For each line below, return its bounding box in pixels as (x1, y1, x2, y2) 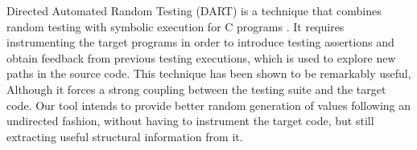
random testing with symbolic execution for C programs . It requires (6, 18, 345, 34)
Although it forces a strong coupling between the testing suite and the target (6, 80, 386, 97)
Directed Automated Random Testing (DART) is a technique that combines (6, 2, 382, 18)
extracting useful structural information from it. (6, 128, 243, 144)
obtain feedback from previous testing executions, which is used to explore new (6, 49, 396, 66)
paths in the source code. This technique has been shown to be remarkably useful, (6, 65, 411, 82)
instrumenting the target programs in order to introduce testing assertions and (6, 34, 394, 51)
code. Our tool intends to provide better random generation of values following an (6, 96, 411, 113)
